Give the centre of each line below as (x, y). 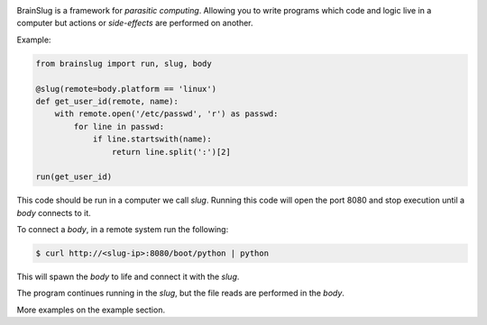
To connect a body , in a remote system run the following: (123, 230)
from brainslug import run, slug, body (124, 63)
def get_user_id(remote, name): (107, 101)
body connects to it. (54, 212)
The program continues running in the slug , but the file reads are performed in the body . (180, 293)
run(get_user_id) (74, 177)
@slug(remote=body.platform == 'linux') (126, 89)
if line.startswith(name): (152, 139)
